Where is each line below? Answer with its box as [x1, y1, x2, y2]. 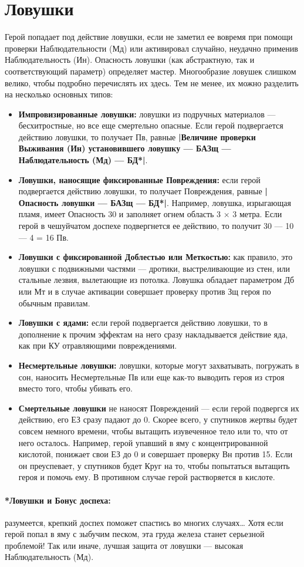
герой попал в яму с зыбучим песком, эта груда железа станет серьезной [5, 528, 265, 540]
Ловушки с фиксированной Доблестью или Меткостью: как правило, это [18, 251, 293, 263]
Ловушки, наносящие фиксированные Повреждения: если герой [18, 173, 261, 185]
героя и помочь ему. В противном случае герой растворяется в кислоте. [18, 471, 275, 483]
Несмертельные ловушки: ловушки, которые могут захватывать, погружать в [18, 359, 299, 371]
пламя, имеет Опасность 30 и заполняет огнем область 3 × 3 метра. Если [18, 208, 282, 220]
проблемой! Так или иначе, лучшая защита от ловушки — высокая [5, 539, 244, 551]
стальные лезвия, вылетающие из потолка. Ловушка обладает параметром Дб [18, 274, 295, 286]
